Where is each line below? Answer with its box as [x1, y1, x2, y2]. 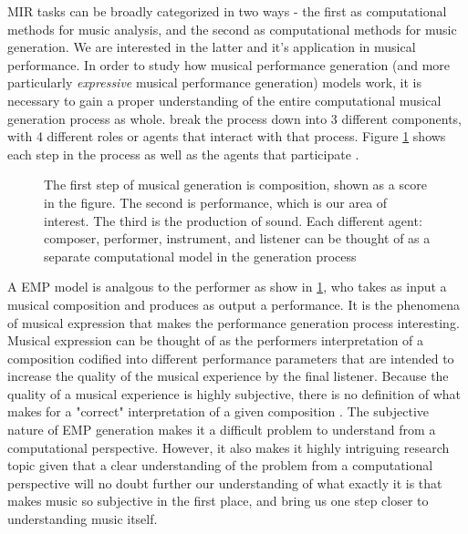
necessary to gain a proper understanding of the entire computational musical [7, 90, 442, 109]
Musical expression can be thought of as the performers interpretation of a [7, 331, 424, 350]
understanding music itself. [7, 509, 158, 529]
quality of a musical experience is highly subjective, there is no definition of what [7, 384, 462, 403]
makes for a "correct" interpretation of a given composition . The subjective [7, 402, 429, 421]
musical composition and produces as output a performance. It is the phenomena [7, 294, 460, 313]
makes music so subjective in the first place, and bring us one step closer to [7, 491, 429, 510]
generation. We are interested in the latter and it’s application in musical [7, 37, 416, 56]
